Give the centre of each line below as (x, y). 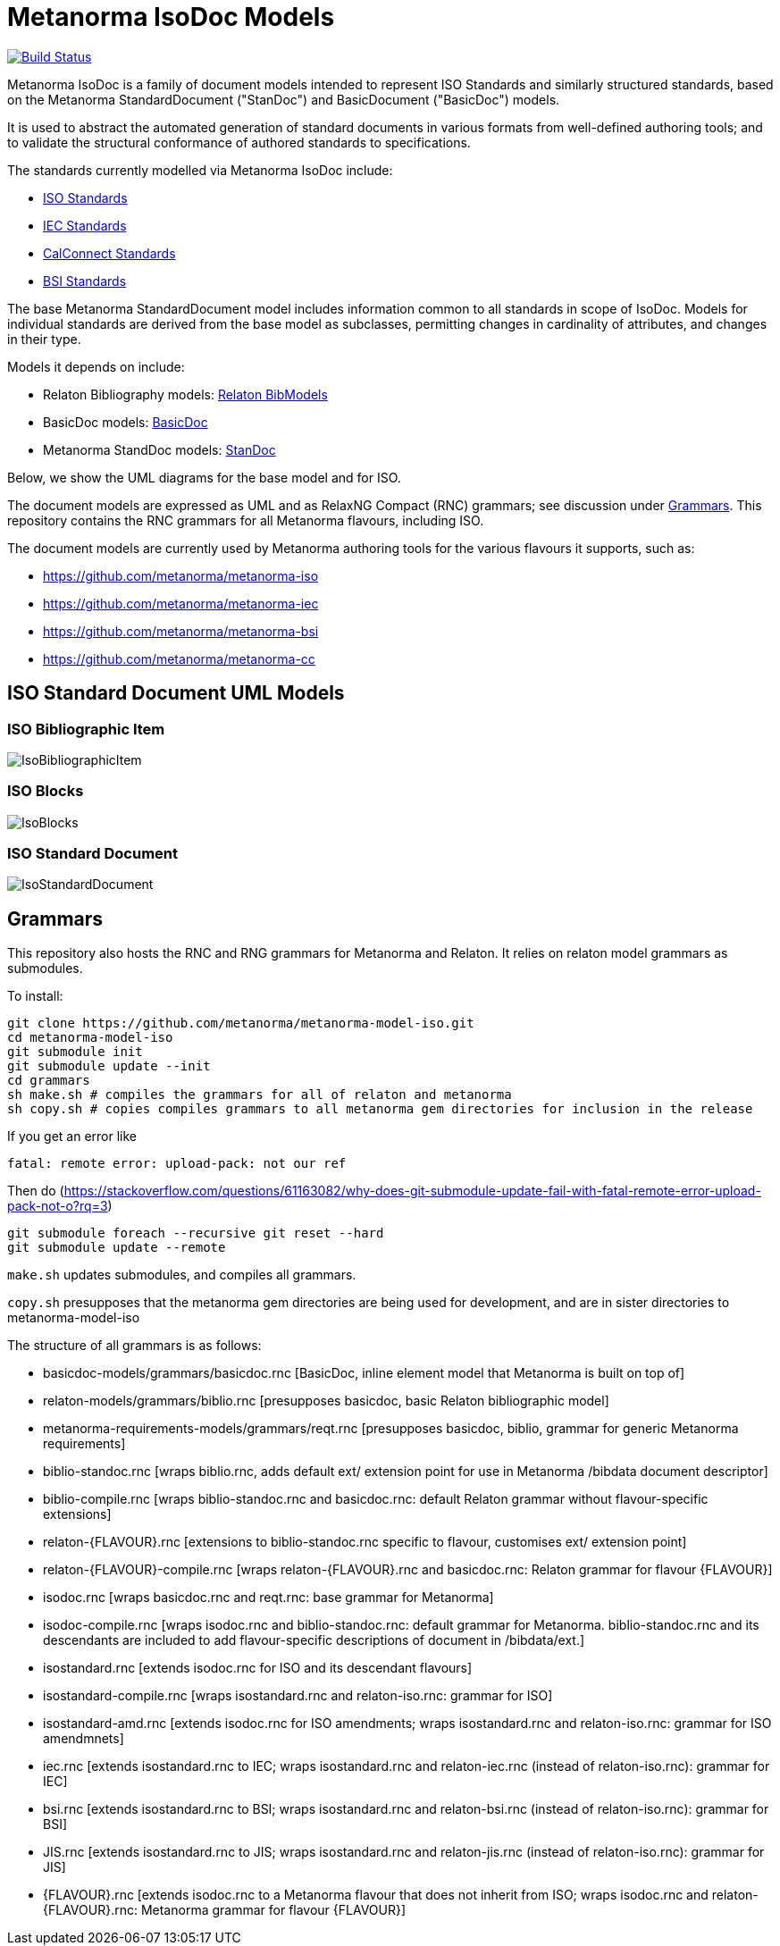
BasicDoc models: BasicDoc (126, 422)
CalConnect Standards (109, 253)
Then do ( (36, 1191)
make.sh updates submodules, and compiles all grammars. (182, 1275)
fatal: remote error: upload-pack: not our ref (177, 1164)
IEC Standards (85, 225)
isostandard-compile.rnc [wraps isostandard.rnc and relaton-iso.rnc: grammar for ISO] (298, 1696)
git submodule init (75, 1052)
